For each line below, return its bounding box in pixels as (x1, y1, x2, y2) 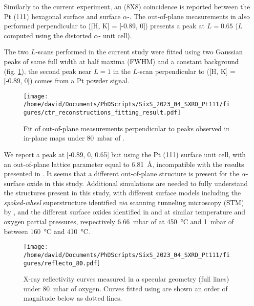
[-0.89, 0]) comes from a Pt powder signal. (4, 75, 129, 86)
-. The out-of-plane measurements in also (127, 11, 250, 21)
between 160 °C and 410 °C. (4, 226, 90, 236)
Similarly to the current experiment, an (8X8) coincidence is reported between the (4, 1, 250, 11)
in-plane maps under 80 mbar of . (23, 133, 125, 143)
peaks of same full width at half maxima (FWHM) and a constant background (4, 56, 239, 66)
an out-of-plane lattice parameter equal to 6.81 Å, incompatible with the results (4, 159, 244, 169)
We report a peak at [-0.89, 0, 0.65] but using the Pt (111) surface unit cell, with (4, 149, 246, 159)
